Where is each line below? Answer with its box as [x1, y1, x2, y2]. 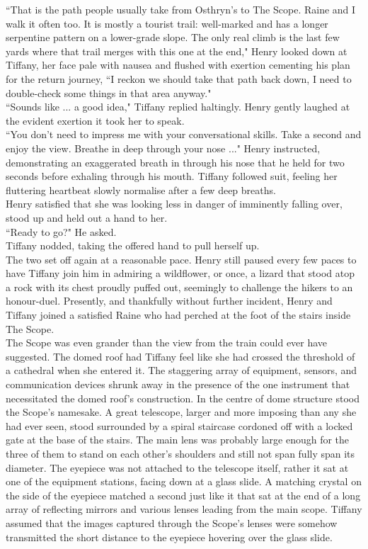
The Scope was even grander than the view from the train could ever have [6, 335, 328, 350]
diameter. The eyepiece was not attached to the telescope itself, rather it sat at [6, 460, 349, 475]
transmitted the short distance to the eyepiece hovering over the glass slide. [6, 529, 333, 544]
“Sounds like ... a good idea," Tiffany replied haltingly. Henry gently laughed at [6, 99, 350, 114]
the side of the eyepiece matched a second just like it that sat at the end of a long [6, 487, 361, 502]
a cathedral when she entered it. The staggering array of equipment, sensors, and [6, 363, 357, 378]
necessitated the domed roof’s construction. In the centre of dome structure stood [6, 390, 360, 405]
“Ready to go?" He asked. [6, 224, 117, 239]
